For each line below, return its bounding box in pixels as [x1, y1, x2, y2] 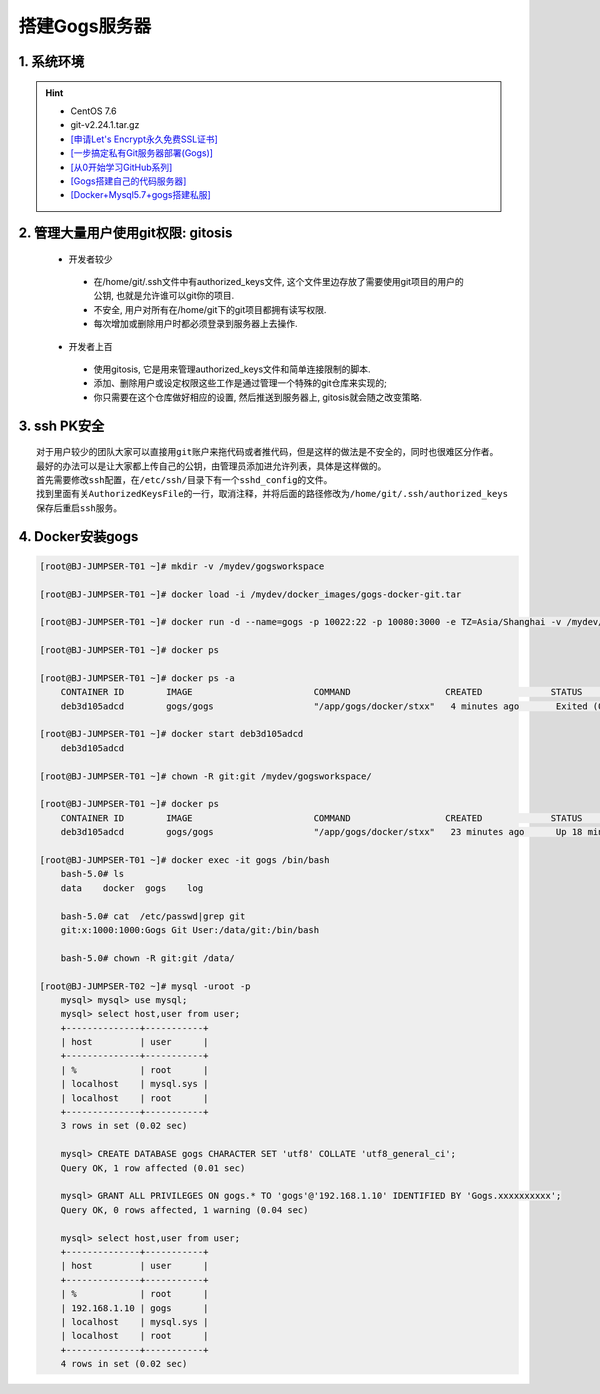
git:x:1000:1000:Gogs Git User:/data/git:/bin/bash [60, 924, 320, 935]
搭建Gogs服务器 [18, 15, 152, 37]
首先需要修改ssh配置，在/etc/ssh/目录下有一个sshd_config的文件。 [36, 475, 333, 486]
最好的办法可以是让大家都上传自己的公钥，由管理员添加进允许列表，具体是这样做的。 [36, 460, 387, 472]
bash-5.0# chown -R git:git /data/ [60, 952, 235, 964]
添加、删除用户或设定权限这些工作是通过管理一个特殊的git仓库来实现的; [93, 377, 387, 389]
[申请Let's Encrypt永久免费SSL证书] [70, 133, 219, 145]
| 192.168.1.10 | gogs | [60, 1302, 209, 1314]
